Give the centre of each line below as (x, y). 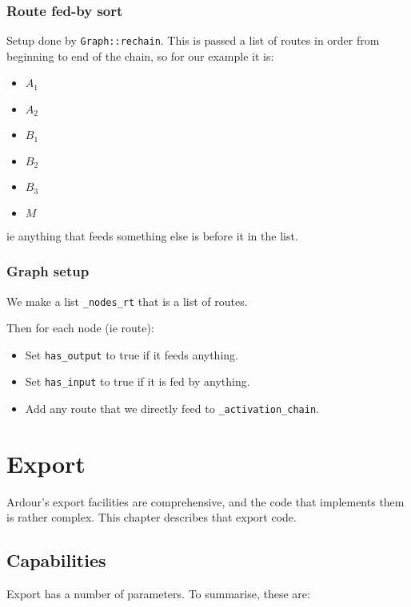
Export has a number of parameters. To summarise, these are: (158, 594)
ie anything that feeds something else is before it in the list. (152, 235)
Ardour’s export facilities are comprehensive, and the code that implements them (205, 501)
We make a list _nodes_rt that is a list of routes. (127, 301)
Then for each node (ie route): (80, 328)
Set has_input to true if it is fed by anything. (138, 381)
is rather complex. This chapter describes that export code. (152, 517)
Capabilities (56, 560)
